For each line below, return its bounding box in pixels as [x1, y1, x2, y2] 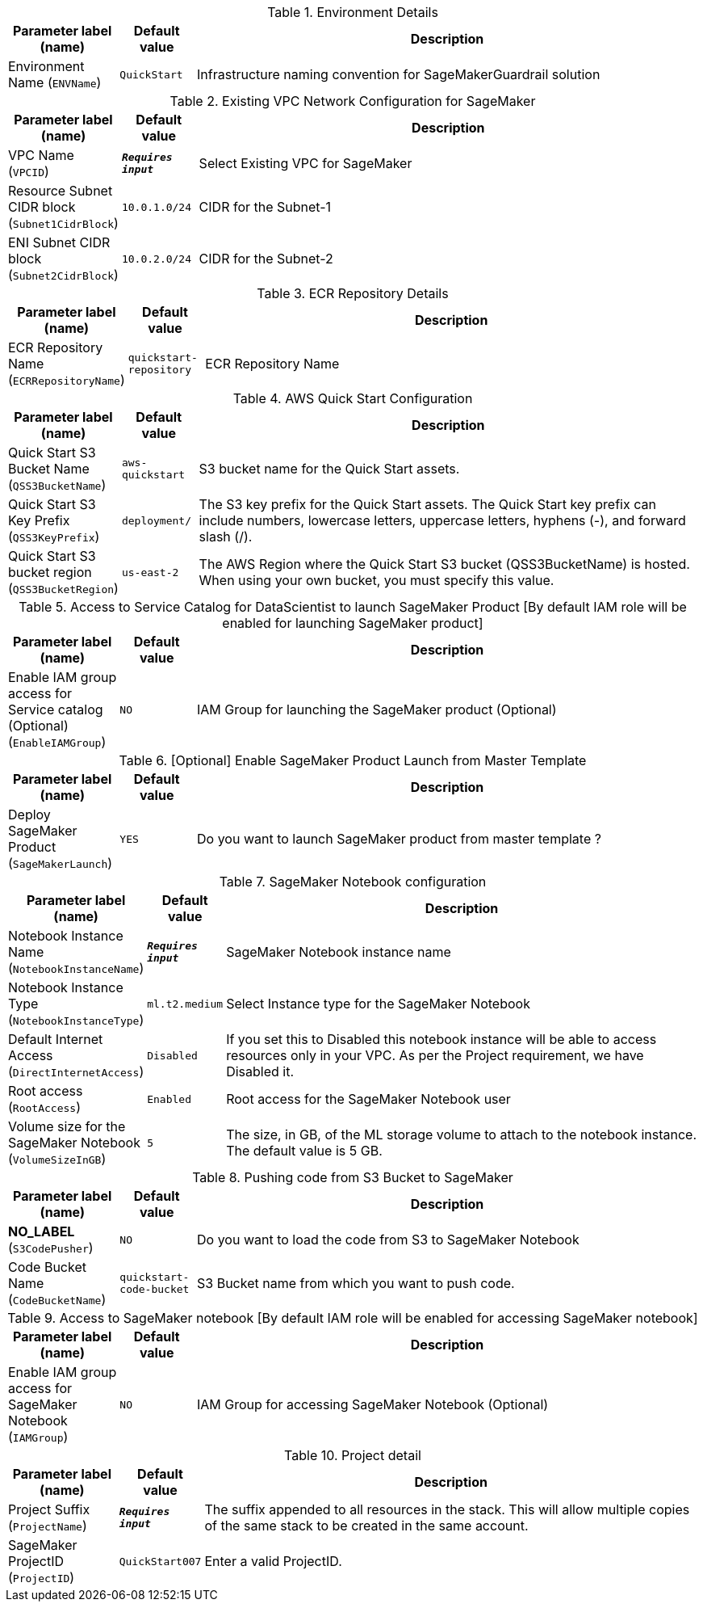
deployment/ [121, 514, 191, 527]
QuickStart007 [119, 1555, 202, 1568]
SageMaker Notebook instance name [226, 944, 451, 960]
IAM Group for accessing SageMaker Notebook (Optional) [197, 1396, 549, 1412]
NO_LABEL [8, 1223, 75, 1240]
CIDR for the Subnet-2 [199, 250, 333, 267]
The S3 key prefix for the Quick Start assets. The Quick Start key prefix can [199, 496, 656, 512]
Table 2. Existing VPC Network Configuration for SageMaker [169, 93, 536, 109]
